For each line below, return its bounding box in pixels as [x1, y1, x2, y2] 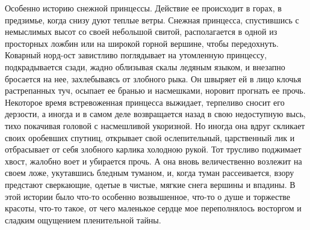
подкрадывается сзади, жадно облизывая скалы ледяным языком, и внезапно [5, 60, 285, 73]
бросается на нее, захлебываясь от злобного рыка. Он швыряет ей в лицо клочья [5, 72, 302, 85]
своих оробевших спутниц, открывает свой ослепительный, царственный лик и [5, 131, 295, 144]
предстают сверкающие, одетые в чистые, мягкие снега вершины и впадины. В [5, 178, 296, 190]
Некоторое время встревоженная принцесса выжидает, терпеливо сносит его [5, 95, 285, 108]
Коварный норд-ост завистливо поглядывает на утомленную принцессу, [5, 49, 267, 61]
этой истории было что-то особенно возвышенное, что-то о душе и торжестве [5, 190, 291, 202]
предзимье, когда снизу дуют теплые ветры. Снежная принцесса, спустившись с [5, 13, 299, 26]
